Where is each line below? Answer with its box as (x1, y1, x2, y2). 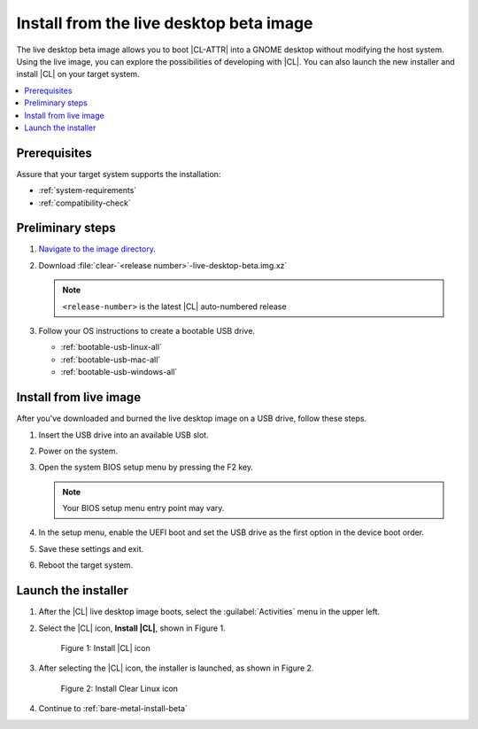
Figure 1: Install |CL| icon (60, 642, 150, 653)
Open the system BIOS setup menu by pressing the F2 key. (38, 461, 254, 473)
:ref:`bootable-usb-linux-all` (60, 342, 163, 353)
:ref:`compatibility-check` (38, 198, 132, 208)
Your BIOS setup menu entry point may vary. (62, 503, 225, 514)
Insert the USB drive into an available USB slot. (38, 430, 209, 440)
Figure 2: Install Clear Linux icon (60, 683, 179, 694)
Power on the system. (38, 446, 119, 456)
